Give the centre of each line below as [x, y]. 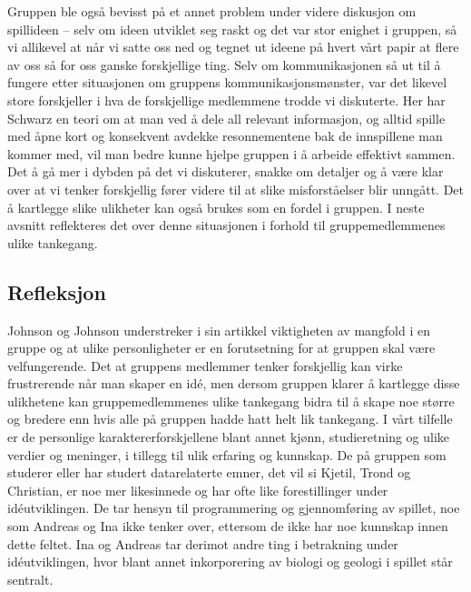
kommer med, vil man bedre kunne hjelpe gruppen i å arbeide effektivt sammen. [231, 153]
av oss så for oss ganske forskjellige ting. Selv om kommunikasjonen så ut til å [224, 64]
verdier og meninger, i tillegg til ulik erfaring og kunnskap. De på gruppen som [227, 454]
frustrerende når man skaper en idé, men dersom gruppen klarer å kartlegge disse [234, 383]
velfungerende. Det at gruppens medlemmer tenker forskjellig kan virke [205, 365]
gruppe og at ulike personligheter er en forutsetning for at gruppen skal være [221, 348]
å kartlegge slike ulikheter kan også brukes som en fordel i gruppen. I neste [216, 207]
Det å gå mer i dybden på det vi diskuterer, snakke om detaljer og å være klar [226, 171]
